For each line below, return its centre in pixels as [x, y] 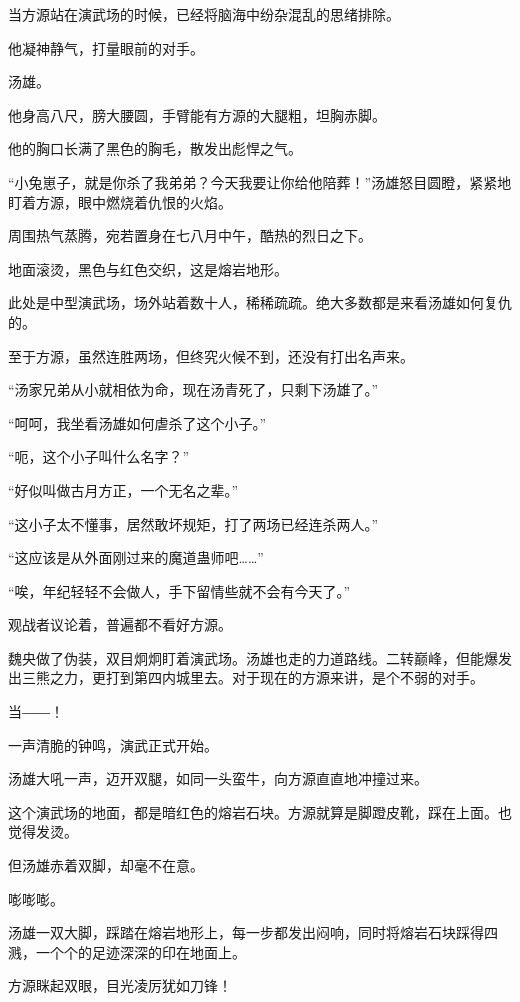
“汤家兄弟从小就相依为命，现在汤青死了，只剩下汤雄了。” [193, 389]
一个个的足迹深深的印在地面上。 [140, 951]
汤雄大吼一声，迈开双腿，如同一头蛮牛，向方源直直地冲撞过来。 [218, 778]
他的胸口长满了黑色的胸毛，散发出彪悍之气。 [155, 148]
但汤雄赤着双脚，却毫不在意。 [106, 865]
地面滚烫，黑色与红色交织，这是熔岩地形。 [148, 268]
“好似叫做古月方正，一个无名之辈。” [123, 489]
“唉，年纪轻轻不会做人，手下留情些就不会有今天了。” [179, 590]
